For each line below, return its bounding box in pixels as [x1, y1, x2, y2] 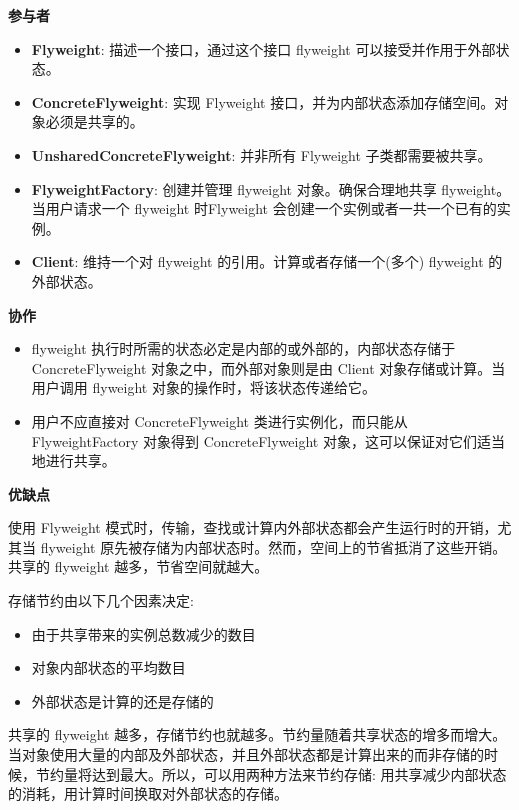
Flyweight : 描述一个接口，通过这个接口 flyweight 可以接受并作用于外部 [31, 38, 496, 59]
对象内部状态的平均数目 [31, 657, 186, 678]
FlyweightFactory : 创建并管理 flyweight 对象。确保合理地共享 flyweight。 [31, 178, 511, 199]
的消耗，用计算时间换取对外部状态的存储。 [8, 783, 288, 804]
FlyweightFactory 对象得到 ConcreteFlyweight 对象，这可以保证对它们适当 [31, 430, 505, 451]
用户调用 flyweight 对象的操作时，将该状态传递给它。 [31, 377, 376, 398]
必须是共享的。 [45, 111, 144, 132]
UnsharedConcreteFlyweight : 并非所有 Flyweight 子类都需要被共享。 [31, 144, 492, 165]
